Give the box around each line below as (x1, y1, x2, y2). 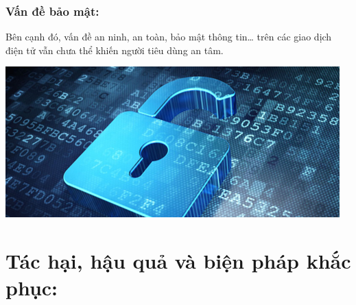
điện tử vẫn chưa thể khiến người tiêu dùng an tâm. (5, 42, 224, 57)
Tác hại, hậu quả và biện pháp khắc (5, 247, 351, 275)
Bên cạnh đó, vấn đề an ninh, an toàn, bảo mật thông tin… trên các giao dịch (5, 29, 332, 44)
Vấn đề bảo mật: (5, 2, 99, 19)
